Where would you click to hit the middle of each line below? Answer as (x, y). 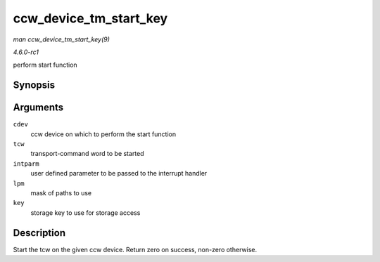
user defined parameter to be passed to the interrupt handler (119, 173)
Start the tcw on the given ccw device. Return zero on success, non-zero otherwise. (135, 249)
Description (39, 233)
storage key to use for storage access (85, 212)
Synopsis (34, 85)
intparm (26, 164)
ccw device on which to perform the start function (103, 134)
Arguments (38, 108)
